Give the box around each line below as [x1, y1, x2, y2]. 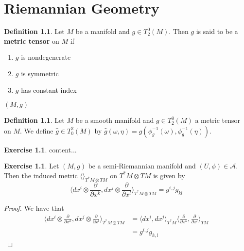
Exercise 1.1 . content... [4, 144, 77, 154]
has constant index [21, 84, 77, 95]
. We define [20, 125, 53, 135]
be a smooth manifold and [75, 115, 154, 125]
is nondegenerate [21, 52, 71, 62]
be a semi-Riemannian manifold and [88, 161, 196, 171]
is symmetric [21, 68, 59, 78]
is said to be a [196, 26, 238, 36]
